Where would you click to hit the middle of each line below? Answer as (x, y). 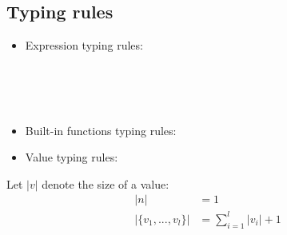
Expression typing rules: (84, 45)
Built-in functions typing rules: (101, 130)
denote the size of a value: (106, 183)
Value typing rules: (72, 157)
